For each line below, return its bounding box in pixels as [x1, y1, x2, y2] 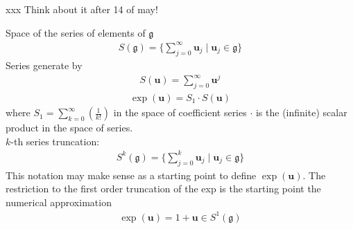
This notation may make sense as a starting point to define [6, 167, 257, 182]
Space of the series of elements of [6, 25, 146, 39]
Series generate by [6, 57, 83, 72]
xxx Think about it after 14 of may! [6, 2, 158, 16]
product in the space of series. [6, 120, 133, 135]
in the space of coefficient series [113, 105, 247, 120]
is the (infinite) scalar [255, 105, 347, 120]
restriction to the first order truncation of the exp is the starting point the [6, 181, 321, 196]
